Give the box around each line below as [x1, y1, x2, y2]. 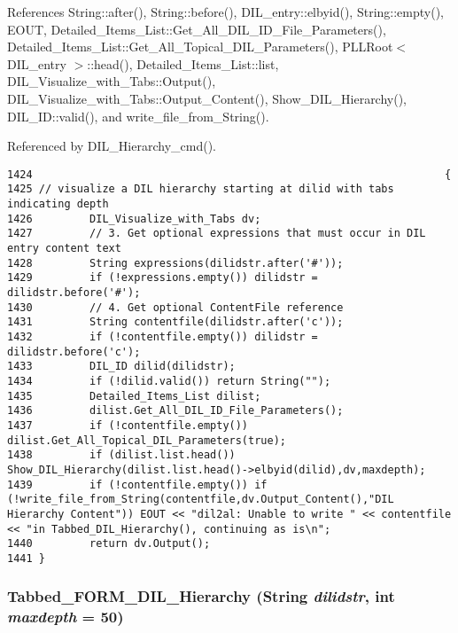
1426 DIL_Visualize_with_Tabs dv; [7, 212, 261, 225]
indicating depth [7, 198, 109, 211]
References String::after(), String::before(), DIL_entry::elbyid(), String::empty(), [7, 3, 444, 20]
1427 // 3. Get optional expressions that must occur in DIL [7, 227, 426, 240]
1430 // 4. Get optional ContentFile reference [7, 301, 344, 314]
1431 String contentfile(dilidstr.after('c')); [7, 316, 344, 329]
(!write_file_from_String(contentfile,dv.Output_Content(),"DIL [7, 493, 394, 506]
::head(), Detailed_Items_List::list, [87, 54, 279, 73]
